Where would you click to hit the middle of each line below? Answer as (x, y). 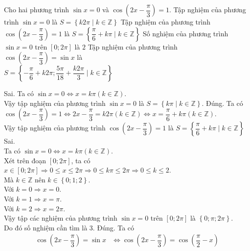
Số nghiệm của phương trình (185, 33)
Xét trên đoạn (25, 160)
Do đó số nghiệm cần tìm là (46, 227)
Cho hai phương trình (37, 9)
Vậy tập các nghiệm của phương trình (61, 218)
